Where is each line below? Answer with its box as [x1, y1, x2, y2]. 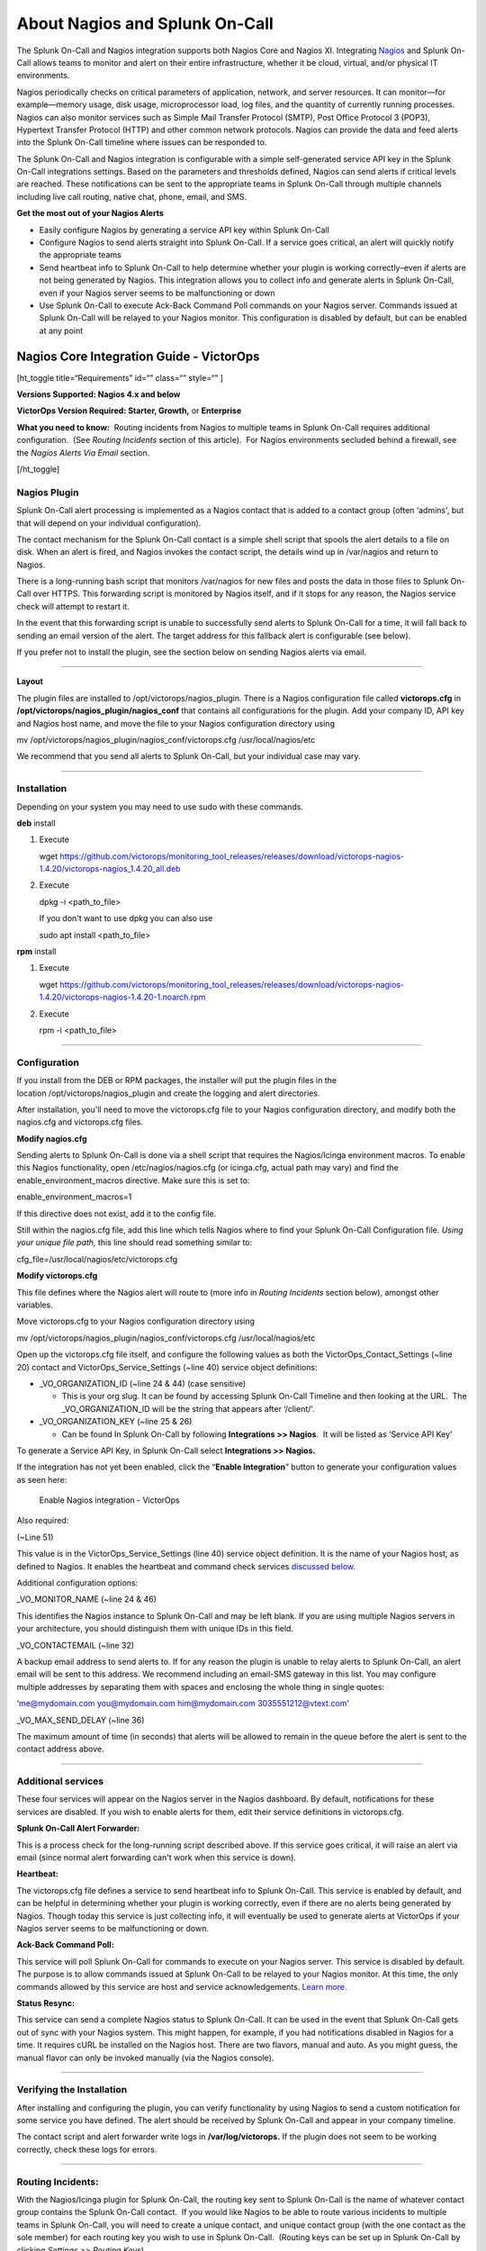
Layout [16, 676, 44, 687]
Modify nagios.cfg [16, 1133, 87, 1144]
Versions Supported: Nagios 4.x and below [16, 389, 181, 400]
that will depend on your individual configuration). [16, 518, 202, 529]
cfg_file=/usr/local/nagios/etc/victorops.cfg [16, 1253, 178, 1264]
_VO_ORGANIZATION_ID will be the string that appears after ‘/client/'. [61, 1403, 315, 1414]
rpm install [16, 946, 57, 957]
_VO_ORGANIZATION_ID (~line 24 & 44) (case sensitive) [39, 1378, 247, 1388]
